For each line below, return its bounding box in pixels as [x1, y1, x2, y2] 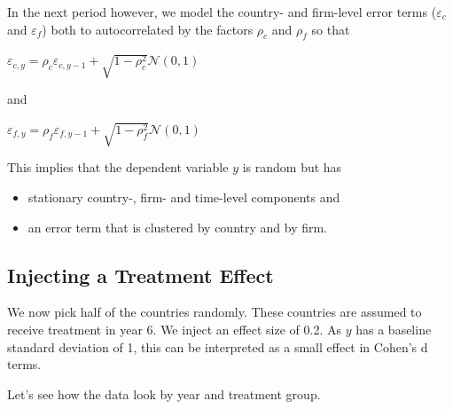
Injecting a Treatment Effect [7, 261, 274, 288]
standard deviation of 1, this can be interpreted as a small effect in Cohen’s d [7, 337, 428, 356]
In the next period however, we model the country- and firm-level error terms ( [7, 3, 437, 20]
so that [311, 20, 350, 38]
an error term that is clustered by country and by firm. [27, 217, 328, 236]
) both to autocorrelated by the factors [42, 20, 254, 38]
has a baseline [355, 320, 432, 339]
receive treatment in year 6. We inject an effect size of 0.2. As [7, 320, 342, 339]
